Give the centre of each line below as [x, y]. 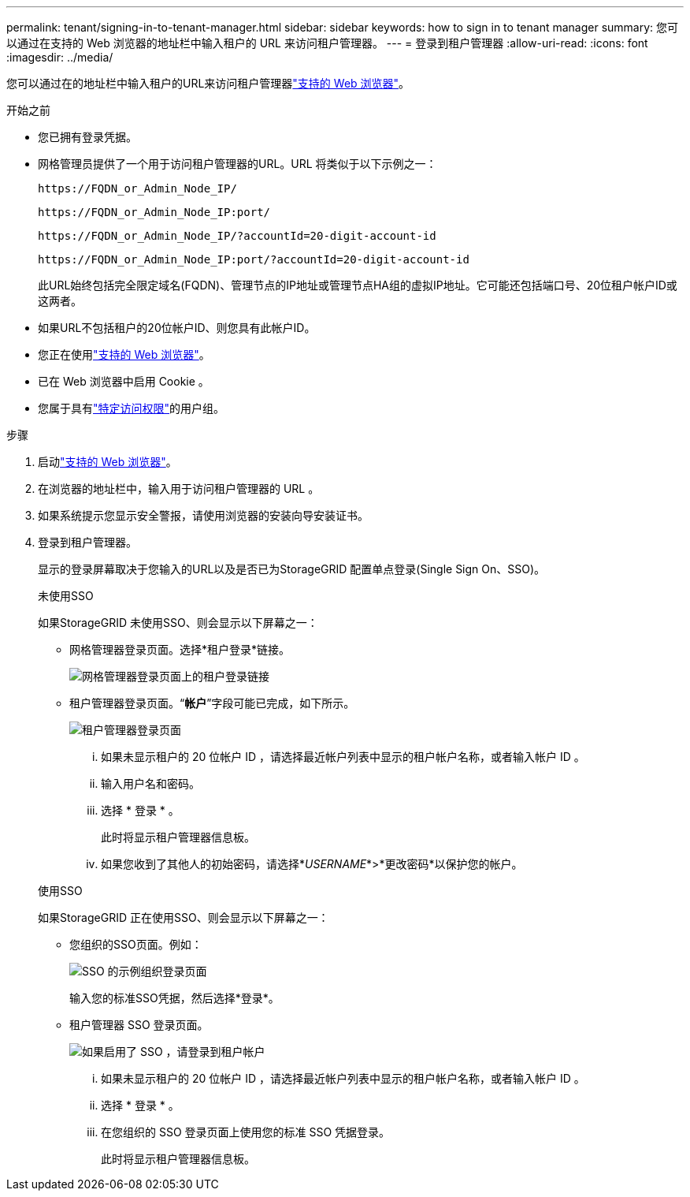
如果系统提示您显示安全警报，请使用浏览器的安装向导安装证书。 [203, 515]
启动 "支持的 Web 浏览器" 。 [108, 462]
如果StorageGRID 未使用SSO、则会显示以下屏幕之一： [178, 623]
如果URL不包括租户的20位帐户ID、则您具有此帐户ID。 [177, 328]
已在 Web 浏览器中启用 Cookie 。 [124, 381]
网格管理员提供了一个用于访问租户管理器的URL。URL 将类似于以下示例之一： [237, 164]
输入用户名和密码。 [150, 783]
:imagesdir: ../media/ [60, 57]
